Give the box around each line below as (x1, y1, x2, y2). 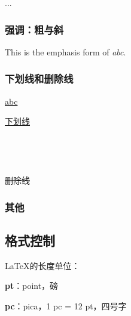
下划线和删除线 (5, 71, 74, 86)
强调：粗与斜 (5, 22, 64, 37)
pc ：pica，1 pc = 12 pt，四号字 (5, 300, 127, 312)
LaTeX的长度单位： (5, 259, 80, 271)
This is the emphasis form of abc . (5, 45, 126, 58)
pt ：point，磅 (5, 279, 59, 292)
